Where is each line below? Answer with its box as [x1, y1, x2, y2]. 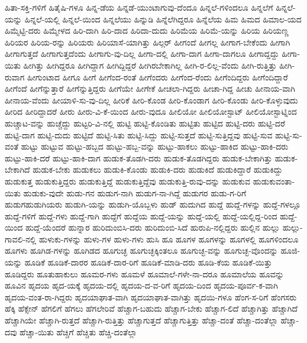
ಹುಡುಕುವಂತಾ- [253, 174, 295, 187]
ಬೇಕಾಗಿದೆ [5, 163, 30, 176]
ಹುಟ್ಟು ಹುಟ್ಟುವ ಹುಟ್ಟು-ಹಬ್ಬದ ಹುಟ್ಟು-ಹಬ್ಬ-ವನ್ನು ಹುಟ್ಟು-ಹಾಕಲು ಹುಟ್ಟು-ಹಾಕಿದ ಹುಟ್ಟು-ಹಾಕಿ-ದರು [21, 140, 289, 153]
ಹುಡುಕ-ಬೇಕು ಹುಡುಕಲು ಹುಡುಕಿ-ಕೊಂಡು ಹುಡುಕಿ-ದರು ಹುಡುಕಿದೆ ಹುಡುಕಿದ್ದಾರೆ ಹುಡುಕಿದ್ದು [33, 163, 283, 176]
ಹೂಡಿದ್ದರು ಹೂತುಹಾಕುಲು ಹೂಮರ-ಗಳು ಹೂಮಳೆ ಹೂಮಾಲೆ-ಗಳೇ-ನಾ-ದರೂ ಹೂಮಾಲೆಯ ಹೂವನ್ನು [5, 267, 284, 280]
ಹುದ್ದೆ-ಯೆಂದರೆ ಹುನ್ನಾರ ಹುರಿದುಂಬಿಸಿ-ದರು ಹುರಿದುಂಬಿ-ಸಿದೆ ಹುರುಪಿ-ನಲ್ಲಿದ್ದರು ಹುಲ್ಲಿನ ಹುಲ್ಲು [25, 221, 280, 234]
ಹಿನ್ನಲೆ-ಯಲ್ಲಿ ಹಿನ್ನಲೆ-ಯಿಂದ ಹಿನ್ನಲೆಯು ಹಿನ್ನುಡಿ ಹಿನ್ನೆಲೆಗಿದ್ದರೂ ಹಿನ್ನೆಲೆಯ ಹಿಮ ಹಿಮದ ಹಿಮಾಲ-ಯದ [24, 12, 302, 25]
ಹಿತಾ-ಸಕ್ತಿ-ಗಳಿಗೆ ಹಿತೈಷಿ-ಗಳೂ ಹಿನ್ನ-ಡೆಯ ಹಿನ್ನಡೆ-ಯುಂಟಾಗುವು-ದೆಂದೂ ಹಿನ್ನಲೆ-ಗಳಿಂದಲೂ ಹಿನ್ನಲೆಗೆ [5, 1, 273, 13]
